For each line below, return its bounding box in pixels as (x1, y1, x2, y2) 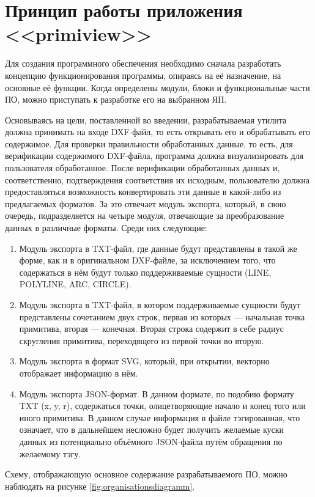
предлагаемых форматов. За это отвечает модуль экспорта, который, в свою (5, 197, 286, 210)
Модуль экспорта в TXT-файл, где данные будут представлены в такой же (19, 241, 297, 254)
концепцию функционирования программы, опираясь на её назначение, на (5, 68, 281, 81)
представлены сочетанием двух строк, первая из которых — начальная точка (19, 310, 305, 323)
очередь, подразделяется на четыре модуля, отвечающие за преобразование (5, 209, 284, 222)
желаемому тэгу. (19, 447, 81, 460)
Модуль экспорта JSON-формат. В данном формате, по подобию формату (19, 387, 294, 400)
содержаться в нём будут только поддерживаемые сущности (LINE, (19, 265, 272, 278)
